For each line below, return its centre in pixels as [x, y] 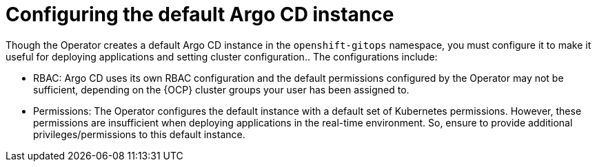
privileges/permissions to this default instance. [139, 134]
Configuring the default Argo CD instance [200, 14]
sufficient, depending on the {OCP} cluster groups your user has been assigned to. [221, 89]
